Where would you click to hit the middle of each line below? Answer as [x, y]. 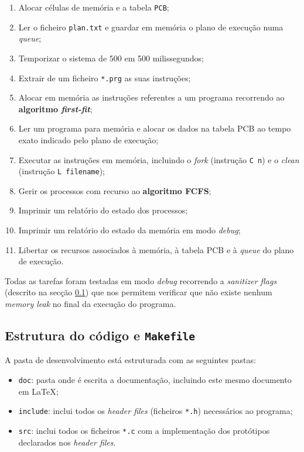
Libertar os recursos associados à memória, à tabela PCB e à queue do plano [156, 249]
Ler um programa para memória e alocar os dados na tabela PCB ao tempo [155, 128]
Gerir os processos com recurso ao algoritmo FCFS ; [115, 190]
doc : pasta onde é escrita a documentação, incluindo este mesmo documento [155, 379]
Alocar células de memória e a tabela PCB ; [94, 7]
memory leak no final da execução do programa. [90, 303]
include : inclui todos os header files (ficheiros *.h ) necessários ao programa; [156, 411]
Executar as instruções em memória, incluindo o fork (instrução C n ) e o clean [159, 159]
